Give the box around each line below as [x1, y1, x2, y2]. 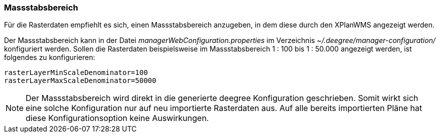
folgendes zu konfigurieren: [4, 53, 95, 62]
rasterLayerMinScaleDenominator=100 [4, 68, 148, 77]
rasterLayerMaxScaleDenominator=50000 [4, 76, 157, 85]
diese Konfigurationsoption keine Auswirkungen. [26, 113, 209, 123]
